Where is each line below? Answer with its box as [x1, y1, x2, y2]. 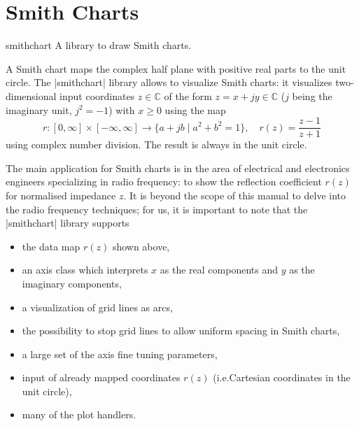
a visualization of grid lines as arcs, [22, 299, 173, 314]
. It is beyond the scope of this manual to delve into [123, 187, 346, 202]
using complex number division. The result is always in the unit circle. [6, 137, 307, 152]
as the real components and [160, 262, 278, 277]
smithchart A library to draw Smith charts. [6, 38, 192, 52]
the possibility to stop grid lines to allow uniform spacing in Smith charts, [22, 323, 340, 338]
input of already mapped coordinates [22, 370, 181, 385]
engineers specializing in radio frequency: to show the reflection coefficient [6, 174, 322, 189]
